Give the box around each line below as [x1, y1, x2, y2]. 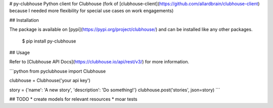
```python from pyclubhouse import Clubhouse [9, 68, 106, 74]
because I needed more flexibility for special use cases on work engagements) [9, 8, 174, 14]
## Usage [9, 49, 30, 55]
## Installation [9, 17, 39, 23]
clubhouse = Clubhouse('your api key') [9, 78, 90, 84]
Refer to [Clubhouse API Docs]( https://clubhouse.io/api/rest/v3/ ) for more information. [9, 59, 190, 65]
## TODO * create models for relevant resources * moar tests [9, 96, 138, 102]
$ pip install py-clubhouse [22, 38, 76, 44]
